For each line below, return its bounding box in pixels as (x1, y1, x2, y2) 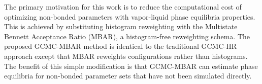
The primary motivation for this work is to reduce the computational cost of (4, 2, 242, 12)
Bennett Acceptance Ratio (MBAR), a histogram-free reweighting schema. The (4, 31, 250, 41)
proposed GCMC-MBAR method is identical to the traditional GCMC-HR (4, 41, 237, 51)
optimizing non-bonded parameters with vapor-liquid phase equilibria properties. (4, 11, 255, 22)
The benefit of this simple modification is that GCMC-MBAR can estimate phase (4, 60, 258, 71)
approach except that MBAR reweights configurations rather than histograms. (4, 50, 248, 61)
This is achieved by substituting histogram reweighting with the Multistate (4, 21, 238, 32)
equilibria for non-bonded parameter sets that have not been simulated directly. (4, 70, 252, 81)
